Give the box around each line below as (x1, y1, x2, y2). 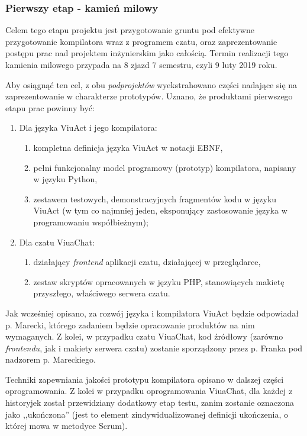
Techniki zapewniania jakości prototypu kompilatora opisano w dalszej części (5, 373, 284, 385)
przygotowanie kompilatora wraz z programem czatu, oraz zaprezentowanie (5, 35, 277, 47)
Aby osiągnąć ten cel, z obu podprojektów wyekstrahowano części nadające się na (5, 78, 298, 91)
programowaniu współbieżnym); (33, 215, 148, 228)
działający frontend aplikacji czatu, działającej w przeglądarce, (33, 256, 261, 268)
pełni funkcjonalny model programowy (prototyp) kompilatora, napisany (33, 161, 296, 173)
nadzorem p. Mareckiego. (5, 353, 96, 366)
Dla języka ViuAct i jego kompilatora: (19, 121, 157, 134)
